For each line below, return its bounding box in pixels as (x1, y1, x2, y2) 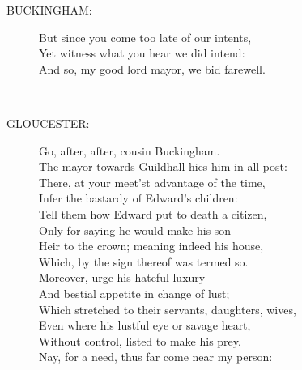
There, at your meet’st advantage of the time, (39, 173, 266, 190)
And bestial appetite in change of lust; (39, 284, 230, 301)
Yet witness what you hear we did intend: (39, 45, 245, 62)
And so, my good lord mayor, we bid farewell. (39, 60, 266, 77)
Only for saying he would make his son (39, 221, 232, 238)
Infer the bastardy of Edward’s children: (39, 189, 238, 206)
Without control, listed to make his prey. (39, 332, 241, 349)
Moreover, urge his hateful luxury (39, 269, 206, 286)
